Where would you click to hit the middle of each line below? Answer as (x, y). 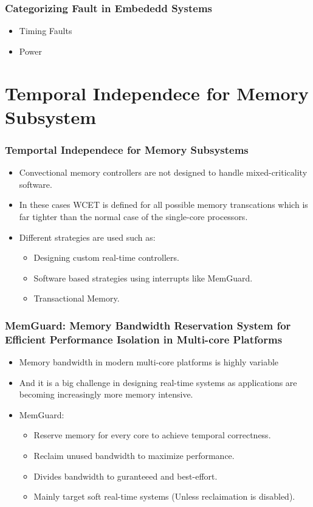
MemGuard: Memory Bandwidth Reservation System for (148, 325)
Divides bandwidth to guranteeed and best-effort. (126, 476)
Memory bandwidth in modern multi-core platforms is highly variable (149, 362)
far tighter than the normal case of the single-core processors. (133, 216)
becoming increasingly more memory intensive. (106, 394)
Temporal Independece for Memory (157, 93)
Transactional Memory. (77, 298)
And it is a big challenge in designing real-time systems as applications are (158, 382)
